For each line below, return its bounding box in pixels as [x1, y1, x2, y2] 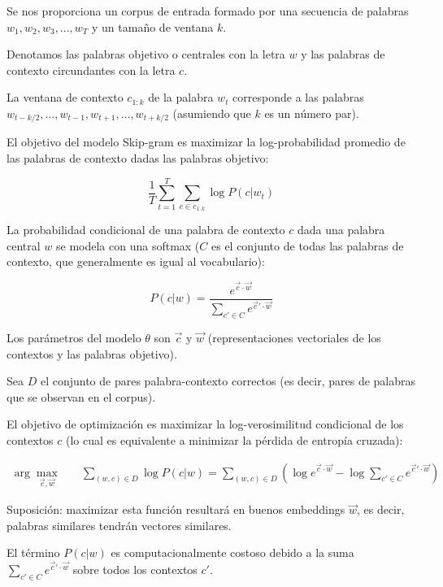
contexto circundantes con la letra [7, 61, 176, 78]
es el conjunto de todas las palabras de [211, 237, 404, 254]
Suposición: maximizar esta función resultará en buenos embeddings [7, 501, 345, 518]
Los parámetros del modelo [7, 328, 141, 346]
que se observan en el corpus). [7, 388, 156, 405]
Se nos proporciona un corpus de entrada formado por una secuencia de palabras [7, 2, 409, 19]
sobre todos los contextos [72, 560, 198, 577]
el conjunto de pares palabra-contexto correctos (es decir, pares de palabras [40, 372, 416, 389]
